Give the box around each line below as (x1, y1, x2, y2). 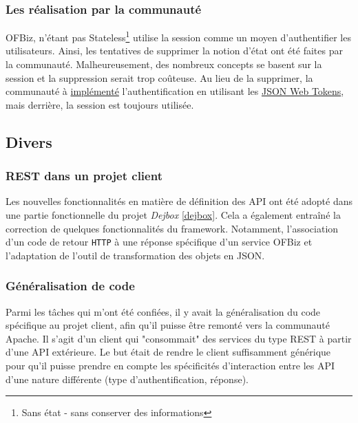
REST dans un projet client (6, 167, 162, 184)
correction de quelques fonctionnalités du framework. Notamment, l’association (6, 221, 339, 235)
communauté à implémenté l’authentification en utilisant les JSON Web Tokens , (6, 84, 344, 98)
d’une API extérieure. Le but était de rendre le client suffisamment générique (6, 345, 331, 359)
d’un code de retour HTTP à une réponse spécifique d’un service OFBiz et (6, 235, 313, 249)
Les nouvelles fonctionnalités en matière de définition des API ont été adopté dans (6, 194, 353, 208)
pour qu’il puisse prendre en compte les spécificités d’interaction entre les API (6, 358, 335, 373)
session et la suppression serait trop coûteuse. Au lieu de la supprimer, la (6, 70, 313, 85)
